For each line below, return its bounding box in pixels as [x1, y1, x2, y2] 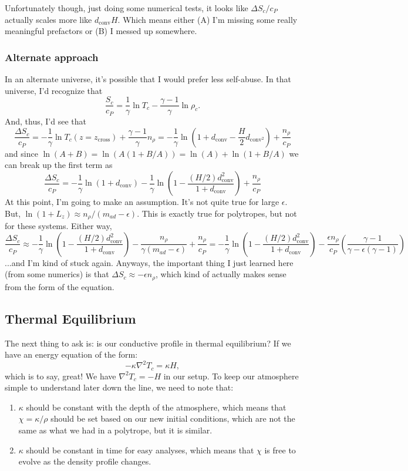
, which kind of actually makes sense [156, 268, 286, 280]
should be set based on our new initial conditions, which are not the [50, 412, 295, 425]
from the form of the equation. [5, 280, 114, 292]
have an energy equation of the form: [5, 348, 138, 361]
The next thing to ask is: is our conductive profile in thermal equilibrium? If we [5, 337, 291, 349]
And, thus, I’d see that [5, 115, 86, 127]
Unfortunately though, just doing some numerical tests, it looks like [5, 2, 248, 14]
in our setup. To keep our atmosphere [163, 369, 299, 382]
